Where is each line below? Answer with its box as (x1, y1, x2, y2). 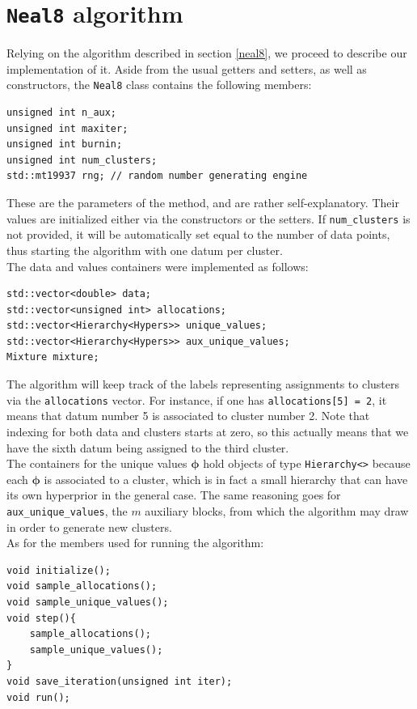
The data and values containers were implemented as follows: (6, 257, 309, 274)
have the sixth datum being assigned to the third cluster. (6, 439, 289, 456)
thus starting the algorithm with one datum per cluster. (6, 241, 283, 258)
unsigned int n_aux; (6, 107, 117, 119)
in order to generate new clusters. (6, 518, 172, 535)
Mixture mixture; (6, 351, 99, 363)
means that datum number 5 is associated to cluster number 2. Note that (6, 407, 370, 424)
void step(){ (6, 612, 76, 624)
